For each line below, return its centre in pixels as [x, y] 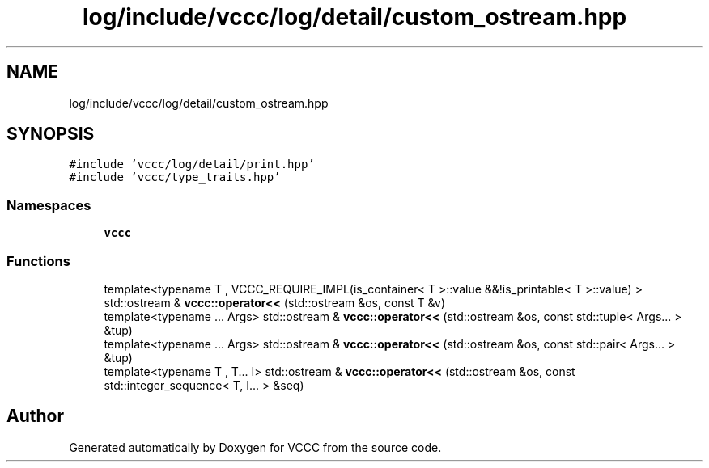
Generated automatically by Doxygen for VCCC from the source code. [255, 447]
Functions [38, 261]
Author [35, 416]
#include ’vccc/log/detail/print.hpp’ [192, 164]
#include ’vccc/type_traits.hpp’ [175, 177]
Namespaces [49, 205]
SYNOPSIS [51, 134]
